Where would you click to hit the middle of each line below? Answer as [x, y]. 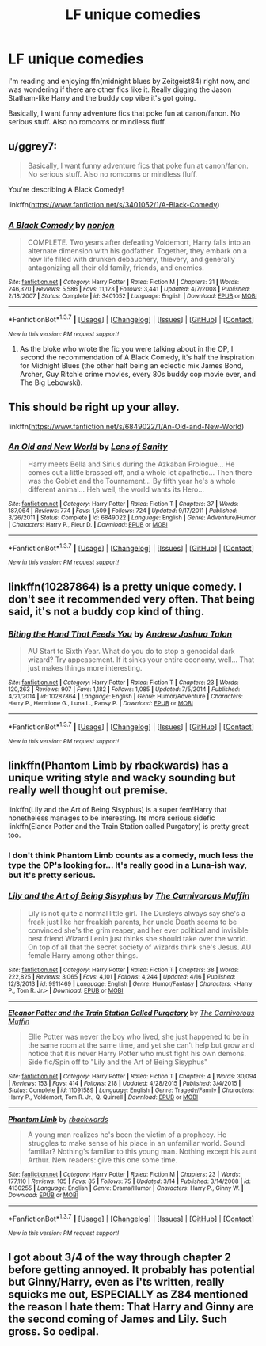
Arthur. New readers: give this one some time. [103, 1160]
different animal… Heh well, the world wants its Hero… [116, 489]
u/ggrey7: [33, 147]
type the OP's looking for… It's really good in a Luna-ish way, [127, 865]
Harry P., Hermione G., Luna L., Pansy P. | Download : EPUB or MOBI [101, 703]
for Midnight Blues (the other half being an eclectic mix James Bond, [131, 365]
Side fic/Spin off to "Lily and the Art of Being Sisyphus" [118, 1062]
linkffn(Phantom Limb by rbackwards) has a [118, 766]
